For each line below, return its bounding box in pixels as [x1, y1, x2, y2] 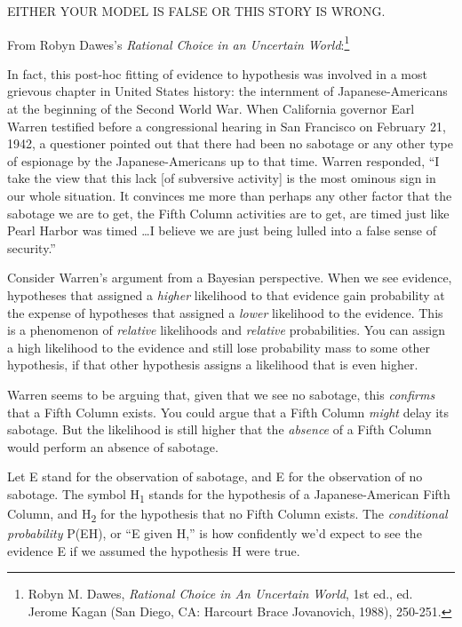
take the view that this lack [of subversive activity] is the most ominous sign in [7, 169, 436, 187]
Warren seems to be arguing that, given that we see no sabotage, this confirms [7, 385, 435, 403]
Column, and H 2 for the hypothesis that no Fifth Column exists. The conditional [7, 504, 448, 525]
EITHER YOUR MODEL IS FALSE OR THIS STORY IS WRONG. [7, 2, 386, 20]
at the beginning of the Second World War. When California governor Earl [7, 99, 415, 118]
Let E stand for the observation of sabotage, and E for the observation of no [7, 467, 423, 486]
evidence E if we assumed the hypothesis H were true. [7, 541, 300, 560]
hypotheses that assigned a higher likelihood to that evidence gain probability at [7, 285, 445, 304]
